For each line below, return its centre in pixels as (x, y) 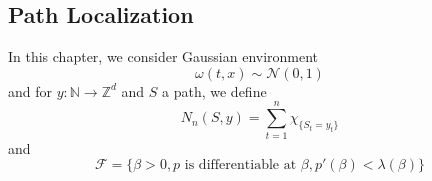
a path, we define (214, 90)
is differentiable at (240, 165)
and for (30, 90)
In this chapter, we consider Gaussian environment (163, 56)
